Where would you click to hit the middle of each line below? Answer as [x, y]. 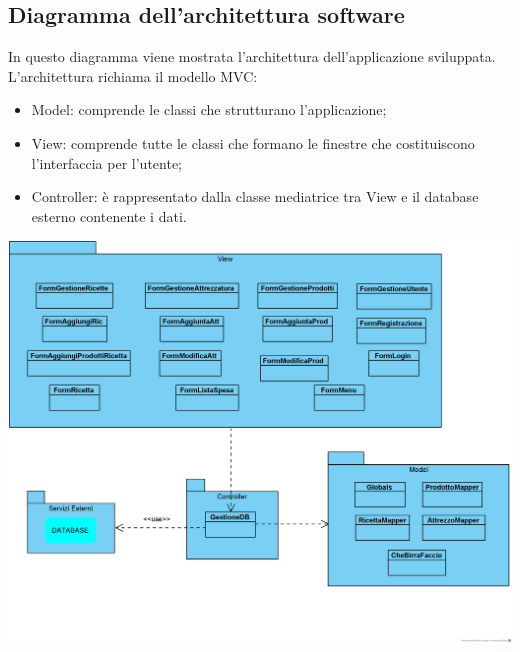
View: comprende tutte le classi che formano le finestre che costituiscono [253, 142]
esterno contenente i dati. [109, 215]
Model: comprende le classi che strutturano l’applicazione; [209, 109]
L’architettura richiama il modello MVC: [133, 75]
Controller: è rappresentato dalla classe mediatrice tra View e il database [255, 196]
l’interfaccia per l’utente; [107, 162]
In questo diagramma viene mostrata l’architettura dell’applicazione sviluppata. [252, 56]
